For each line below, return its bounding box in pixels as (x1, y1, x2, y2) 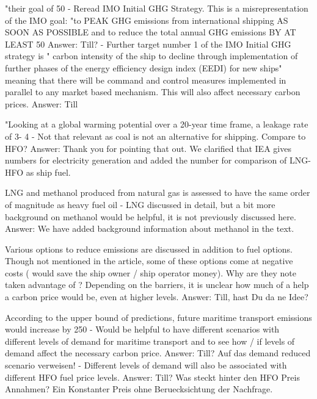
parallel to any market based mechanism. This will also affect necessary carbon (5, 85, 301, 98)
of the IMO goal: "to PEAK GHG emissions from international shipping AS (5, 13, 288, 26)
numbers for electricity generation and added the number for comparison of (5, 154, 287, 167)
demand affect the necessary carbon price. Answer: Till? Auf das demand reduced (5, 347, 311, 359)
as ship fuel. (26, 165, 71, 178)
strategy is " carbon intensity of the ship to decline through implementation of (5, 49, 298, 62)
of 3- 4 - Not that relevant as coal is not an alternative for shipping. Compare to (5, 129, 306, 142)
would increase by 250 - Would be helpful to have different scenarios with (5, 323, 280, 336)
